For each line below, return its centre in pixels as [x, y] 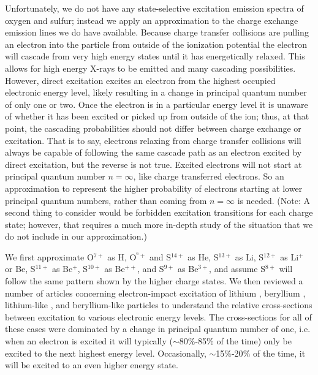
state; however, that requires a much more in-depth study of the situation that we [159, 224]
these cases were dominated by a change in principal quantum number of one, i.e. [158, 329]
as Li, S [249, 256]
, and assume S [237, 269]
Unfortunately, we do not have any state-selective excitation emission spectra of [154, 8]
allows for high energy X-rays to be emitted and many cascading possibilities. [150, 68]
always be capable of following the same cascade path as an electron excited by [153, 152]
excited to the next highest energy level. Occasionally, [106, 353]
